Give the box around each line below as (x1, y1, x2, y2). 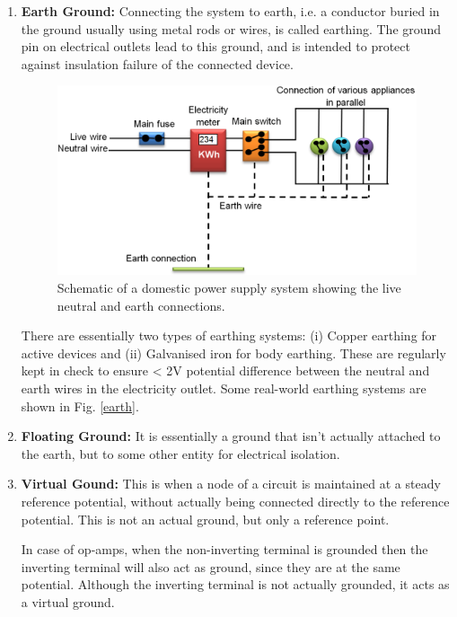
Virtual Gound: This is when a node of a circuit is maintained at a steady (21, 474, 441, 493)
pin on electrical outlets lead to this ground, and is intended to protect (21, 37, 410, 56)
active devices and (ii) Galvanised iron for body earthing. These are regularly (21, 343, 446, 362)
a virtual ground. (21, 592, 115, 611)
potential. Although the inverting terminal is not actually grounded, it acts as (21, 575, 450, 594)
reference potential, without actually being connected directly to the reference (21, 491, 450, 510)
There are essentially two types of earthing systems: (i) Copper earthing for (21, 326, 437, 345)
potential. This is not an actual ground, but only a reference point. (21, 509, 390, 528)
